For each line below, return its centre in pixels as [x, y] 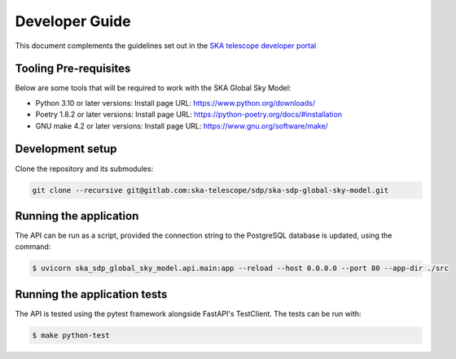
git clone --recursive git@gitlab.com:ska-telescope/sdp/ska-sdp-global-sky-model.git [210, 190]
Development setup [66, 149]
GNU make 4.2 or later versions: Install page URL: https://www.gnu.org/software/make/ [182, 125]
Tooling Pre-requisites [73, 69]
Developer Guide [73, 21]
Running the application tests [91, 294]
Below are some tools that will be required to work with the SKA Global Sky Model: [153, 88]
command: [33, 247]
